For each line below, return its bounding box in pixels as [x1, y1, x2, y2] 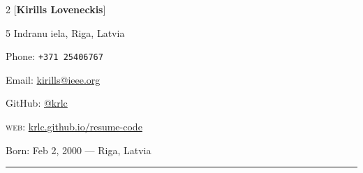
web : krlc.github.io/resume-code [6, 119, 142, 134]
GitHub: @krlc [6, 96, 68, 110]
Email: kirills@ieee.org [6, 72, 101, 86]
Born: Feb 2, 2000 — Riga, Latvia [6, 142, 151, 157]
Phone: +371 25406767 [6, 49, 103, 63]
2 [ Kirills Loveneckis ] [6, 2, 106, 16]
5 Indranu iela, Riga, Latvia [6, 25, 125, 40]
